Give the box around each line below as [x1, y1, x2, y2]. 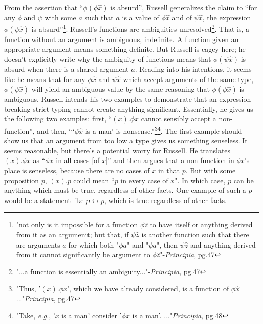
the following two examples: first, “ [4, 113, 112, 124]
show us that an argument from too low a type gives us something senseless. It [4, 135, 248, 146]
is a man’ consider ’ [61, 310, 122, 320]
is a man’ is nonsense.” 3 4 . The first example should [85, 124, 242, 136]
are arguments [16, 239, 60, 250]
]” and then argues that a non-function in [106, 155, 234, 166]
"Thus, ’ [16, 283, 41, 294]
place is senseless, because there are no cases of [4, 165, 150, 176]
